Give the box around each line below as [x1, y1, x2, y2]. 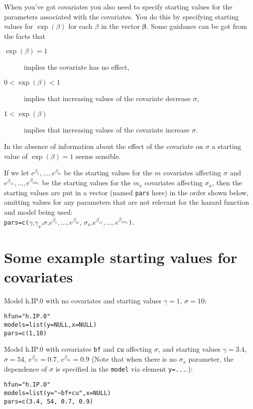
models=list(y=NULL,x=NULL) [4, 321, 97, 329]
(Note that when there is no [91, 354, 177, 364]
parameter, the [188, 354, 234, 364]
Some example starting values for [4, 247, 238, 267]
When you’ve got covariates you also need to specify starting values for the [4, 1, 233, 11]
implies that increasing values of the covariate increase [24, 124, 190, 135]
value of [4, 150, 28, 161]
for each [68, 21, 93, 31]
